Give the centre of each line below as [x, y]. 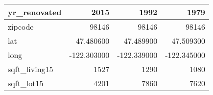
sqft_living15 [31, 69]
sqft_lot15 [26, 83]
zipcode [21, 27]
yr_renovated [35, 12]
